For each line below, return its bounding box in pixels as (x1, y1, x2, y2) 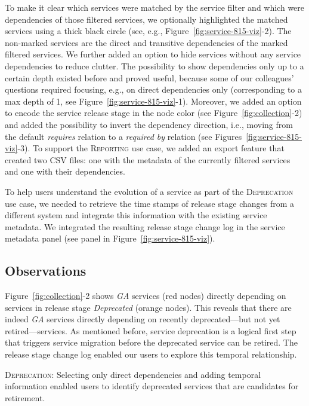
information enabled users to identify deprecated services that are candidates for (5, 380, 299, 392)
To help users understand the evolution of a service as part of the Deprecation (5, 185, 293, 197)
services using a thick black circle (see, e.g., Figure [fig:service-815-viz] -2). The (5, 25, 292, 37)
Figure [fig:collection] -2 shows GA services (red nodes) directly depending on (5, 289, 286, 302)
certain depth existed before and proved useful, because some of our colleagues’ (5, 71, 294, 84)
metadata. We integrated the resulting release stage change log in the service (5, 220, 285, 233)
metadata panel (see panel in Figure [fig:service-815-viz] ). (5, 232, 215, 245)
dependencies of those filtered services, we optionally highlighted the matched (5, 13, 288, 25)
